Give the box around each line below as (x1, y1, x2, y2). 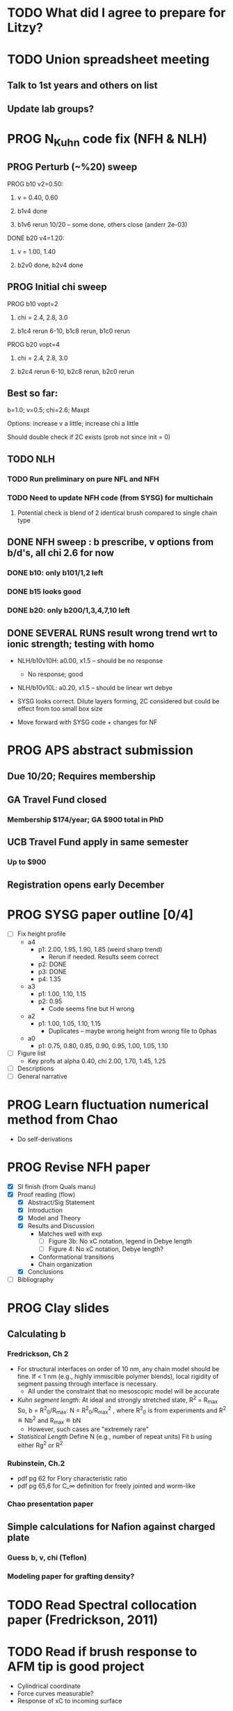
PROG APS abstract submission (7, 742, 193, 759)
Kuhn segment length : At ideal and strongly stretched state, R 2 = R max (17, 1394, 218, 1405)
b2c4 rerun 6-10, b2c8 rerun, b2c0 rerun (17, 367, 134, 375)
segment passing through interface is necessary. (17, 1380, 158, 1388)
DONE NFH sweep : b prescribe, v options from (7, 536, 214, 548)
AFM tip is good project (7, 1659, 145, 1674)
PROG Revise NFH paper (7, 1159, 151, 1175)
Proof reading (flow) (17, 1190, 76, 1198)
